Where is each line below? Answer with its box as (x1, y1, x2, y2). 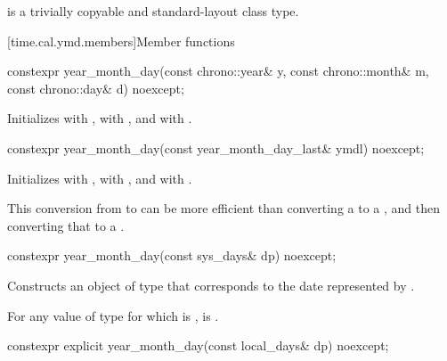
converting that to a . (7, 216, 125, 234)
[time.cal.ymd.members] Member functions (7, 31, 235, 50)
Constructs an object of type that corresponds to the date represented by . (7, 275, 415, 294)
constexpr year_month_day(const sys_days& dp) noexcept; (7, 246, 337, 265)
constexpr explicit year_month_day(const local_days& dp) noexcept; (7, 336, 389, 355)
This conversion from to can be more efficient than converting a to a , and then (7, 199, 440, 217)
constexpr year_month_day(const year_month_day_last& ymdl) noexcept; (7, 138, 425, 157)
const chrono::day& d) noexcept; (7, 78, 184, 97)
